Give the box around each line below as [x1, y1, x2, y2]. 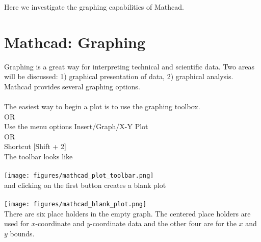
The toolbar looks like [4, 151, 73, 162]
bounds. [10, 228, 35, 238]
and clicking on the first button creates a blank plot [4, 179, 166, 190]
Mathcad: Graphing [4, 31, 146, 52]
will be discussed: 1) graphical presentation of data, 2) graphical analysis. [4, 71, 233, 82]
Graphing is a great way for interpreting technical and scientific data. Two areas [4, 61, 254, 71]
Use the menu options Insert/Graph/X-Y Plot [4, 121, 148, 132]
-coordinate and [35, 218, 85, 229]
